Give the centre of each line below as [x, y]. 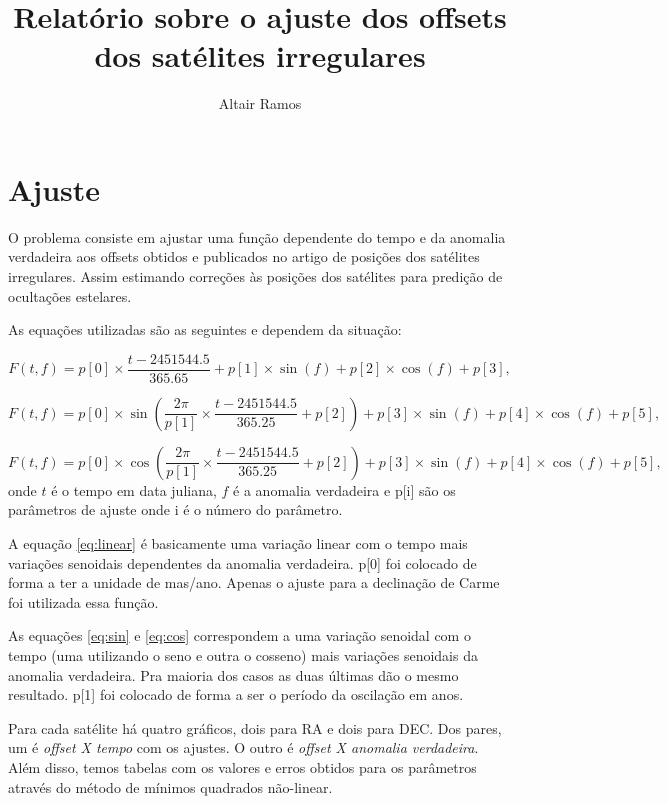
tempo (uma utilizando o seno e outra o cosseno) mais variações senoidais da [243, 655]
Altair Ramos [260, 103]
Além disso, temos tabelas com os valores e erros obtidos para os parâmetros [242, 767]
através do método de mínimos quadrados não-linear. [170, 786]
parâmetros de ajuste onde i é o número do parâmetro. [175, 509]
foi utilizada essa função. [83, 601]
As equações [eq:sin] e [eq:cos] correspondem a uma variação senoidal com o [239, 635]
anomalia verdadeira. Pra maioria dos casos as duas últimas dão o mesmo [233, 674]
